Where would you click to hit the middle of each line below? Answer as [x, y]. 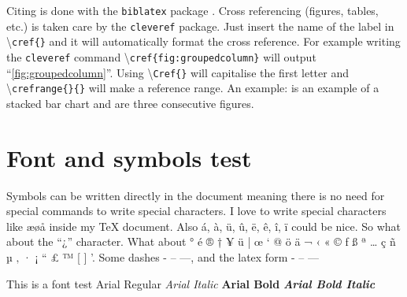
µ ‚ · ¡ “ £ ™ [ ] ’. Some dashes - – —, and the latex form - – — [163, 257]
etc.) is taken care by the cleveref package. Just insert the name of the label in [200, 26]
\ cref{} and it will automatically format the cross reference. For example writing [203, 41]
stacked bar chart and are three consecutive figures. [130, 103]
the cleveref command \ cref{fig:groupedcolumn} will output [161, 56]
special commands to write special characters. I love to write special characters [196, 211]
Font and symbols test [129, 157]
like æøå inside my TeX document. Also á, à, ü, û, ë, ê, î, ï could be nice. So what [204, 226]
